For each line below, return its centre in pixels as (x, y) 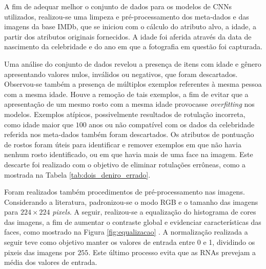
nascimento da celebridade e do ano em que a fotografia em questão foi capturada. (133, 46)
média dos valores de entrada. (51, 262)
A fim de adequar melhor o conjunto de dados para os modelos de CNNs (118, 6)
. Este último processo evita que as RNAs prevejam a (172, 252)
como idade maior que (39, 124)
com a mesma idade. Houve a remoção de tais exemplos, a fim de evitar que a (126, 94)
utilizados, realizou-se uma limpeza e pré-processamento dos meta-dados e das (127, 16)
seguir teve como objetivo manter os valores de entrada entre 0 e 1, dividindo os (130, 242)
